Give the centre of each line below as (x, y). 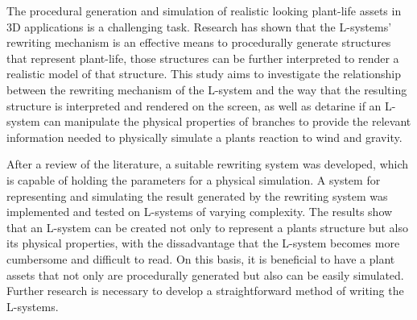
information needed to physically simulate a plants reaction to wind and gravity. (204, 137)
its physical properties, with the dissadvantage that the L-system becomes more (203, 243)
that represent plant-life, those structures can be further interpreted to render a (203, 58)
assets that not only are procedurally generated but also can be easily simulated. (205, 274)
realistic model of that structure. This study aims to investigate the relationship (204, 74)
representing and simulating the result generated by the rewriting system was (197, 195)
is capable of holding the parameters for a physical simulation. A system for (194, 179)
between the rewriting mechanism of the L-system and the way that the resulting (207, 89)
